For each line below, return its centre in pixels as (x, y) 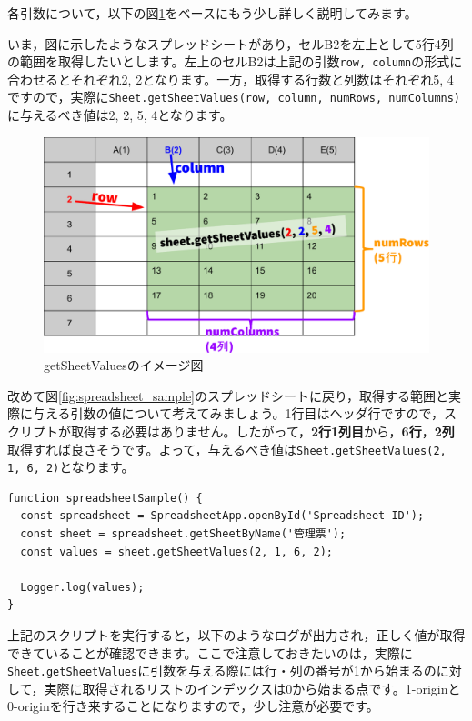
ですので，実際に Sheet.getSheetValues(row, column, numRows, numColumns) (234, 97)
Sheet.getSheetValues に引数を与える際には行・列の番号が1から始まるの (222, 671)
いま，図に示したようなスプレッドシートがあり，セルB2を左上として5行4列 (231, 43)
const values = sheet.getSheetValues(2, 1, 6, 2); (176, 551)
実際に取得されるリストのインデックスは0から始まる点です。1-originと (252, 688)
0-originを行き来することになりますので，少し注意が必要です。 (193, 706)
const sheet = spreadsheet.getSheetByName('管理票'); (183, 534)
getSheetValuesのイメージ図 (124, 365)
